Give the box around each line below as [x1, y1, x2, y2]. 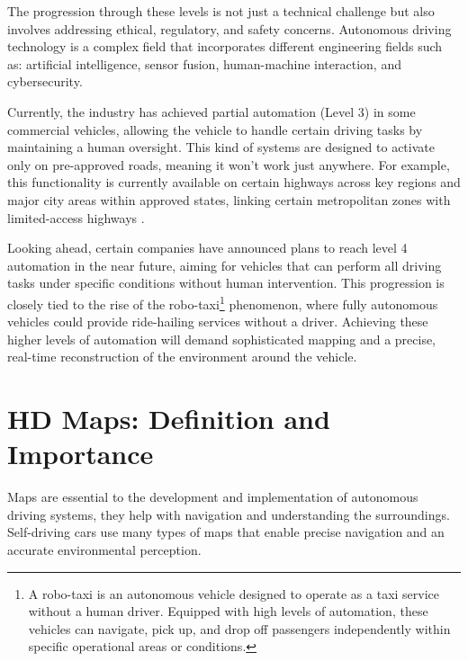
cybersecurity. [7, 72, 83, 91]
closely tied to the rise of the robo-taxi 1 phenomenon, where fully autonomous [7, 291, 438, 313]
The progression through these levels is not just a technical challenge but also [7, 2, 435, 20]
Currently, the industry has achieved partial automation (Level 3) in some [7, 102, 416, 121]
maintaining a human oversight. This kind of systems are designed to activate [7, 138, 435, 156]
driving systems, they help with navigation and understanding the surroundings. [7, 505, 450, 523]
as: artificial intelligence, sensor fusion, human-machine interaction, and [7, 54, 401, 73]
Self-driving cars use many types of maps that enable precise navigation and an [7, 523, 445, 541]
